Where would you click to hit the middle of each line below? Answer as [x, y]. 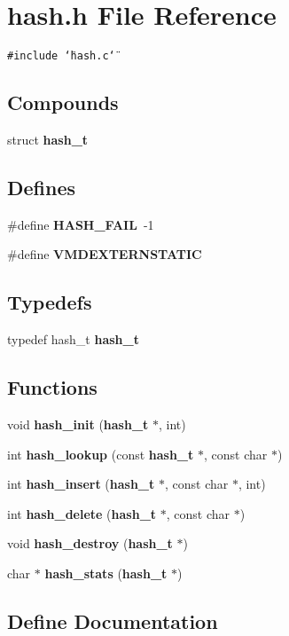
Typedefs [50, 302]
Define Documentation [113, 620]
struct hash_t [48, 139]
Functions [52, 387]
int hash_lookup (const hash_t [101, 454]
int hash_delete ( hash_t [82, 513]
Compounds [63, 102]
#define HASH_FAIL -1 [81, 224]
